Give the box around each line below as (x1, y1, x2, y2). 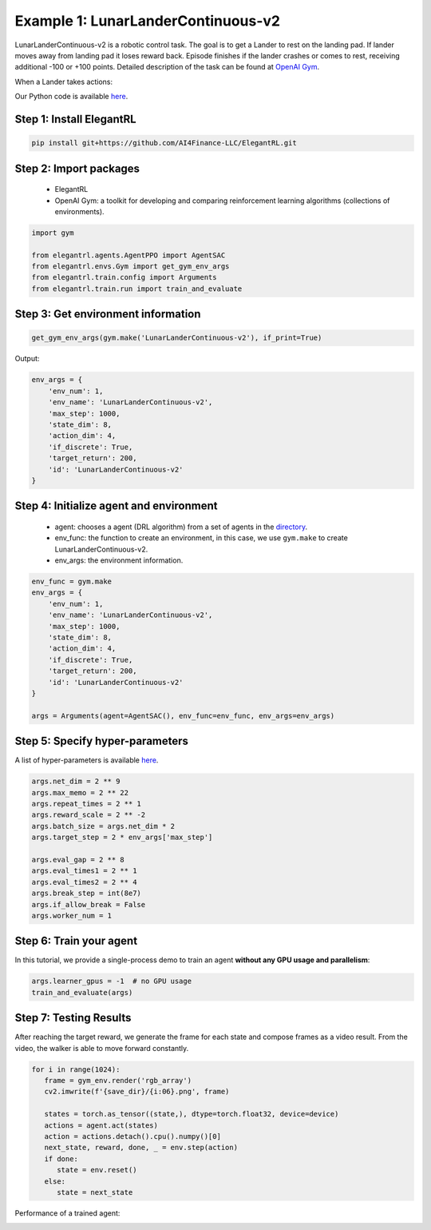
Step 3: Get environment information (14, 308, 201, 321)
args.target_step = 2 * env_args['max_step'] (31, 833, 213, 842)
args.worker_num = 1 (31, 911, 112, 920)
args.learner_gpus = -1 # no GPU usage (31, 977, 192, 986)
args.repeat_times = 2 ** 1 (31, 799, 141, 809)
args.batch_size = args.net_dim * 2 (31, 822, 176, 830)
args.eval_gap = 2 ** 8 (31, 855, 125, 864)
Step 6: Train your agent (14, 934, 138, 948)
